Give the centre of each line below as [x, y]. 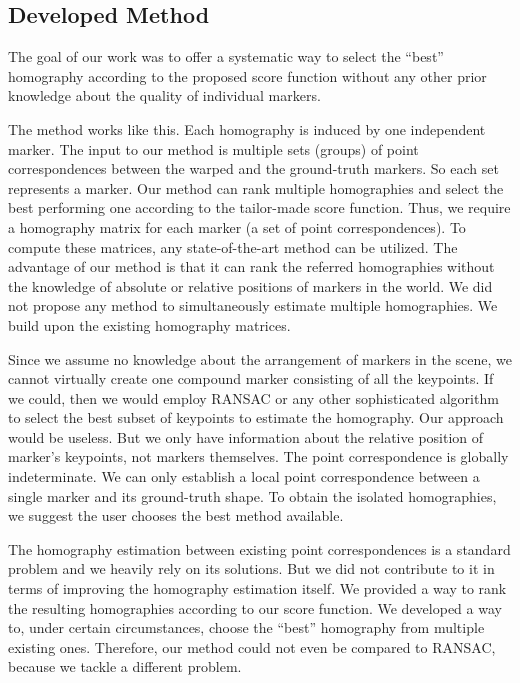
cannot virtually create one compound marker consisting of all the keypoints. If [251, 378]
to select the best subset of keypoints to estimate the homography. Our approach [256, 417]
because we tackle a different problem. [125, 666]
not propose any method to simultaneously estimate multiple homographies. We [253, 305]
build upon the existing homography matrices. [149, 324]
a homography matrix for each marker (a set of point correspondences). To [237, 226]
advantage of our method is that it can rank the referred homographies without [251, 266]
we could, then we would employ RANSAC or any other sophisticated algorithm [253, 397]
